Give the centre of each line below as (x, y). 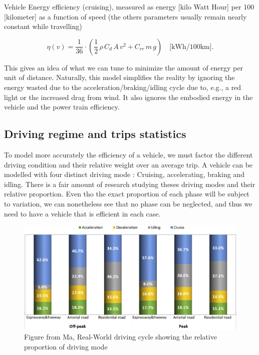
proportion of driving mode (66, 346)
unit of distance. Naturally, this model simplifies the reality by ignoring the (119, 77)
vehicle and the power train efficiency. (62, 107)
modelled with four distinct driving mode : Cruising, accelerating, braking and (124, 174)
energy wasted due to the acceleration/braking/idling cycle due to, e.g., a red (123, 87)
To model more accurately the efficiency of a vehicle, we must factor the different (128, 154)
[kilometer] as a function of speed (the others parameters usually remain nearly (125, 16)
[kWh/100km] (191, 47)
